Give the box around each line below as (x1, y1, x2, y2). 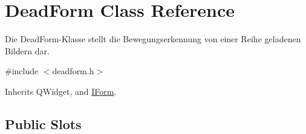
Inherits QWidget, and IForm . (5, 85, 117, 97)
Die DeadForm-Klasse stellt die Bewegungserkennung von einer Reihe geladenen (5, 33, 301, 45)
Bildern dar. (5, 44, 50, 57)
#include (5, 65, 39, 77)
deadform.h (52, 65, 94, 77)
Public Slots (5, 114, 82, 133)
